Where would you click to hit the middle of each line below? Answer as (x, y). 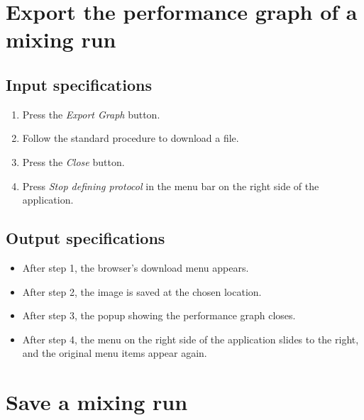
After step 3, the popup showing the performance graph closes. (159, 315)
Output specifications (86, 238)
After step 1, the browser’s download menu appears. (136, 267)
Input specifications (79, 84)
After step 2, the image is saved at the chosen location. (142, 291)
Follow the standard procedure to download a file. (131, 138)
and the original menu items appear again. (115, 353)
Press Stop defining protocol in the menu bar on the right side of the (171, 186)
